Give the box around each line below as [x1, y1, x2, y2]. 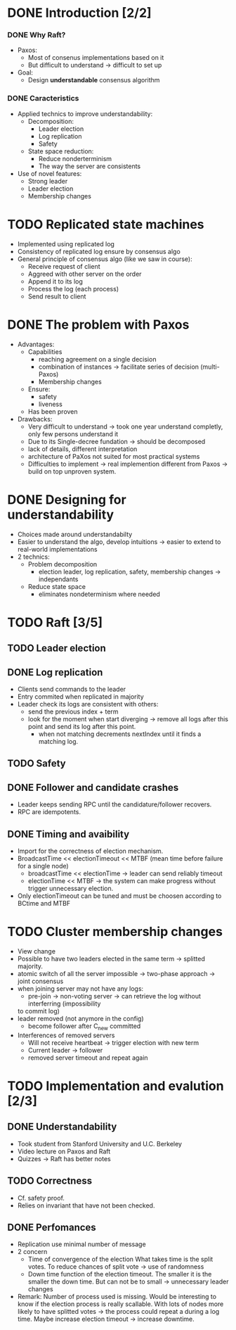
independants [38, 575, 79, 583]
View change [17, 946, 56, 955]
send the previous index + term [27, 707, 119, 716]
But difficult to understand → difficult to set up [27, 61, 162, 70]
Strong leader [27, 177, 68, 185]
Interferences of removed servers [17, 1031, 115, 1039]
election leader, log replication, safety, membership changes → [38, 567, 221, 576]
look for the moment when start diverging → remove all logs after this [27, 714, 229, 723]
